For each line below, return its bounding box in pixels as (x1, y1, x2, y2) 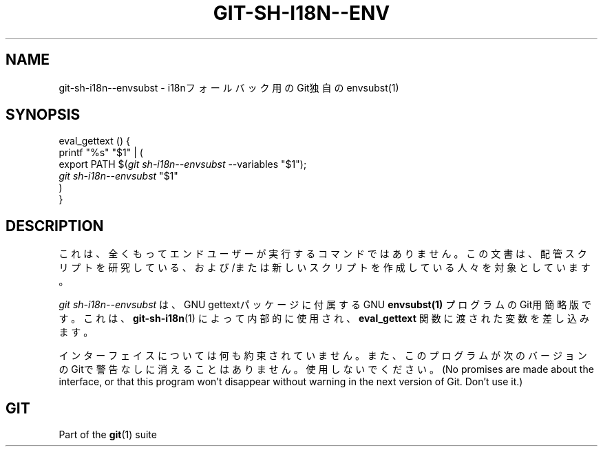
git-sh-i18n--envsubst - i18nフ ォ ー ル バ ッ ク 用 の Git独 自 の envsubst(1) (59, 81, 399, 94)
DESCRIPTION (6, 217, 104, 235)
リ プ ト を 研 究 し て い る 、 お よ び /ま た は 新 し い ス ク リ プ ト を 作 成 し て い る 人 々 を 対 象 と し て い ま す (59, 261, 591, 274)
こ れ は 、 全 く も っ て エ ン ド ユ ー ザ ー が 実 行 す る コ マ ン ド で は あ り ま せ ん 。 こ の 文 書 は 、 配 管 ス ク (59, 248, 587, 260)
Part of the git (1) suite (59, 429, 157, 441)
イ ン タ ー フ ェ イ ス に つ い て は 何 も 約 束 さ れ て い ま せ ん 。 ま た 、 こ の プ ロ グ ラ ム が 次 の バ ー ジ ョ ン (59, 349, 587, 362)
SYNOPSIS (6, 106, 81, 124)
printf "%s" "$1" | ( (59, 147, 143, 159)
